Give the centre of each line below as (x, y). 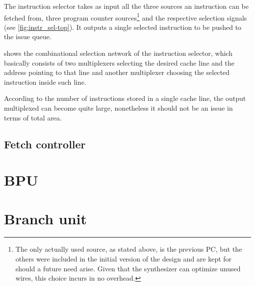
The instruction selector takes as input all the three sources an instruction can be (126, 6)
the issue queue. (28, 36)
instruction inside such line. (45, 82)
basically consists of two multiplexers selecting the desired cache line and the (119, 62)
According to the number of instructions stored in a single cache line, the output (125, 98)
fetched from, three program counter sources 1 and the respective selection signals (126, 17)
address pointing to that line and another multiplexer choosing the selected (117, 72)
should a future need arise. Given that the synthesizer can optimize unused (128, 268)
